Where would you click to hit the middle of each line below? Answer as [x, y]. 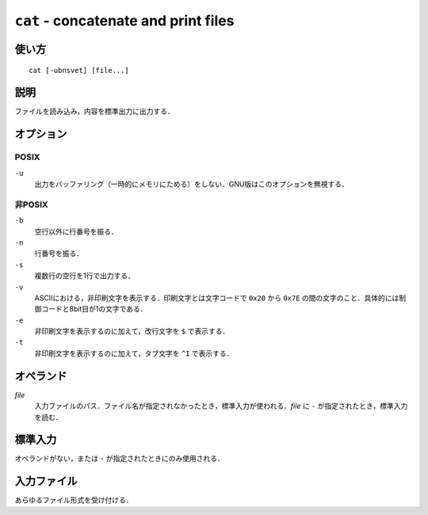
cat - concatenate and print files [124, 21]
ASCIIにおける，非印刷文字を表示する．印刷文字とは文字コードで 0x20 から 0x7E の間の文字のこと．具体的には [217, 298]
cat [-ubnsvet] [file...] [79, 70]
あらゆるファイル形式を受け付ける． [74, 500]
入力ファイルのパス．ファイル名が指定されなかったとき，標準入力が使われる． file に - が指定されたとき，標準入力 [221, 406]
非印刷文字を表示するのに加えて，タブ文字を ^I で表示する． [134, 353]
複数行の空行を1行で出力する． [84, 276]
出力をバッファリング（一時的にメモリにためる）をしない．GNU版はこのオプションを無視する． [191, 184]
